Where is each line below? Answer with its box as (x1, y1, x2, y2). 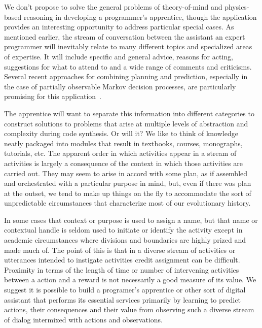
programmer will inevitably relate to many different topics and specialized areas (4, 41, 252, 52)
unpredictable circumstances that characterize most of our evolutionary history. (4, 198, 251, 208)
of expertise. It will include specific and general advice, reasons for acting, (4, 51, 233, 61)
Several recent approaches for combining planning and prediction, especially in (4, 71, 248, 82)
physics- (224, 2, 249, 12)
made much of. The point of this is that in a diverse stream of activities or (4, 244, 236, 255)
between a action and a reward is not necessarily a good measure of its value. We (4, 274, 256, 285)
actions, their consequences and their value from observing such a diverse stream (4, 304, 254, 315)
